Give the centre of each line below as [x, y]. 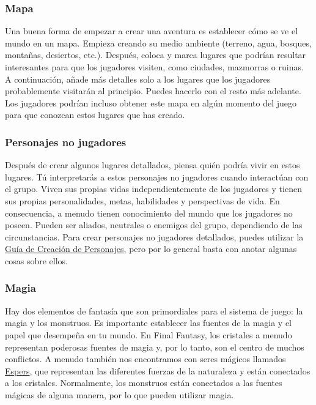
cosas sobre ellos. [36, 260]
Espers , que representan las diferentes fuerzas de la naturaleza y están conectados [158, 370]
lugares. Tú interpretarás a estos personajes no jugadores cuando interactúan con [157, 176]
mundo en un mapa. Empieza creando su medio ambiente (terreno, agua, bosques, [158, 43]
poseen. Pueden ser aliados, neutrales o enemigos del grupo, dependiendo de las [154, 225]
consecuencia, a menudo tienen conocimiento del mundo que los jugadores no [149, 213]
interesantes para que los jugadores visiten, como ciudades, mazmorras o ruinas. [154, 67]
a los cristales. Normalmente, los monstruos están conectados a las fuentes [144, 383]
